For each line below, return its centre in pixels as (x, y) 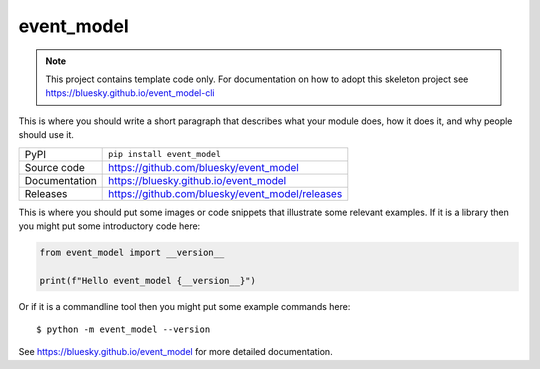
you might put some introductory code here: (109, 226)
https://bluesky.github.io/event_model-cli (130, 93)
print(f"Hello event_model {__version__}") (148, 280)
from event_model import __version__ (132, 252)
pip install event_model (165, 154)
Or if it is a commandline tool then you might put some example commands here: (184, 306)
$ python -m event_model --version (123, 329)
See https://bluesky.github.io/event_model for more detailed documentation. (176, 352)
